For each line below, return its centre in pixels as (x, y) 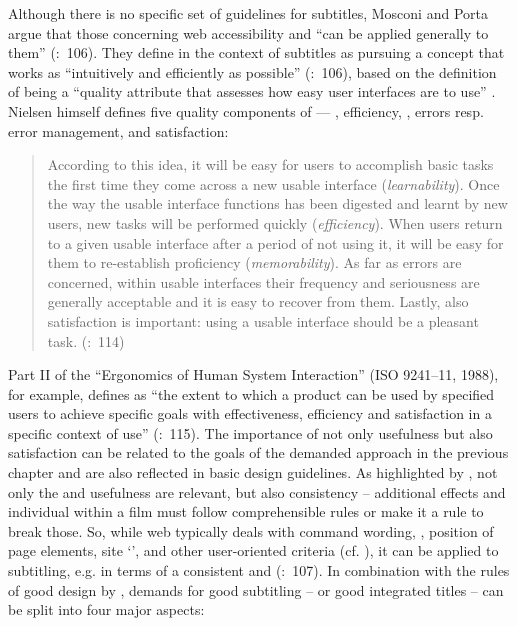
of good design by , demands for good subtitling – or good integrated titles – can (256, 589)
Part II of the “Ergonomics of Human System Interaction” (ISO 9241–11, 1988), (253, 374)
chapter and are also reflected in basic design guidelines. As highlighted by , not (253, 472)
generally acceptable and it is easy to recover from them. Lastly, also (258, 301)
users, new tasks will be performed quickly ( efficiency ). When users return (275, 222)
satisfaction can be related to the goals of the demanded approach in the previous (258, 452)
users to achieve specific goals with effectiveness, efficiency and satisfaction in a (250, 413)
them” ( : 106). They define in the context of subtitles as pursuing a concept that (256, 52)
